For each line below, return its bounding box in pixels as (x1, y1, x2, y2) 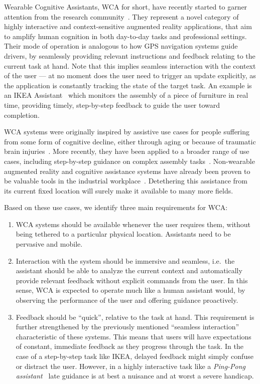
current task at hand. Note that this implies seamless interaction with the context (4, 60, 256, 71)
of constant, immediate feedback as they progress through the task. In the (16, 341, 243, 351)
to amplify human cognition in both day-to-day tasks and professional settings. (4, 31, 247, 41)
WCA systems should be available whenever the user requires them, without (16, 219, 251, 229)
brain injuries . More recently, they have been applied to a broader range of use (4, 146, 249, 156)
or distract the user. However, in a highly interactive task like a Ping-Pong (16, 360, 246, 371)
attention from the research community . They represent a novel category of (4, 11, 239, 22)
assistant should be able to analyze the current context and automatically (16, 265, 242, 276)
